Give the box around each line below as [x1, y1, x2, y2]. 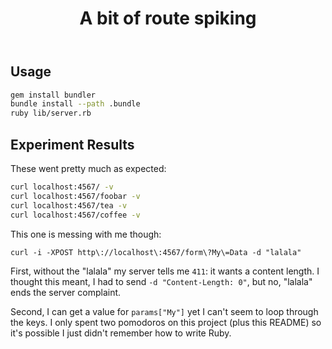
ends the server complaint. [10, 286, 122, 298]
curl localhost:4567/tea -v [10, 200, 128, 211]
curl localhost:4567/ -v [10, 182, 114, 192]
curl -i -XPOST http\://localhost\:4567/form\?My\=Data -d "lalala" [10, 247, 302, 257]
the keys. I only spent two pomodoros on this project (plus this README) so [10, 316, 322, 328]
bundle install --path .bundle [10, 99, 141, 109]
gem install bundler [10, 90, 97, 100]
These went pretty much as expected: [10, 163, 167, 175]
